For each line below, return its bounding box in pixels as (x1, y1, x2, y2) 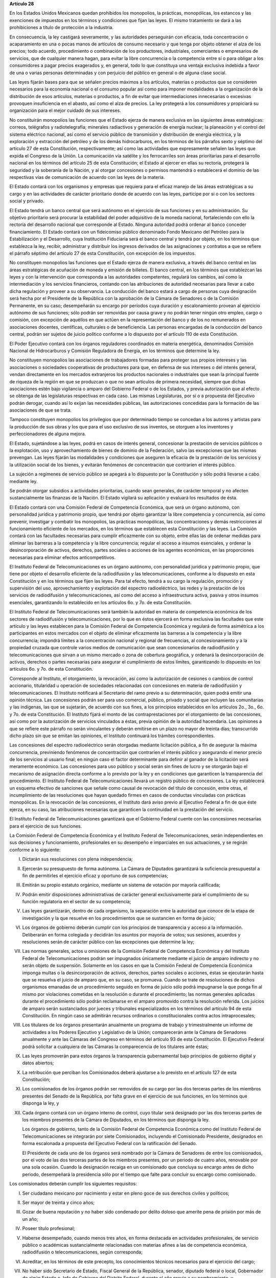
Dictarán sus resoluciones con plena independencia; (22, 856, 133, 862)
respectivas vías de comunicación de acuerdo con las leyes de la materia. (9, 174, 165, 180)
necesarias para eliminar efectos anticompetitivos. (9, 554, 116, 560)
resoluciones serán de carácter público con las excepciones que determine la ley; (22, 939, 195, 945)
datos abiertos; (22, 1060, 54, 1066)
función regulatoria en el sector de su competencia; (22, 899, 131, 905)
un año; (22, 1216, 38, 1222)
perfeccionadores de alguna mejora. (9, 431, 86, 437)
